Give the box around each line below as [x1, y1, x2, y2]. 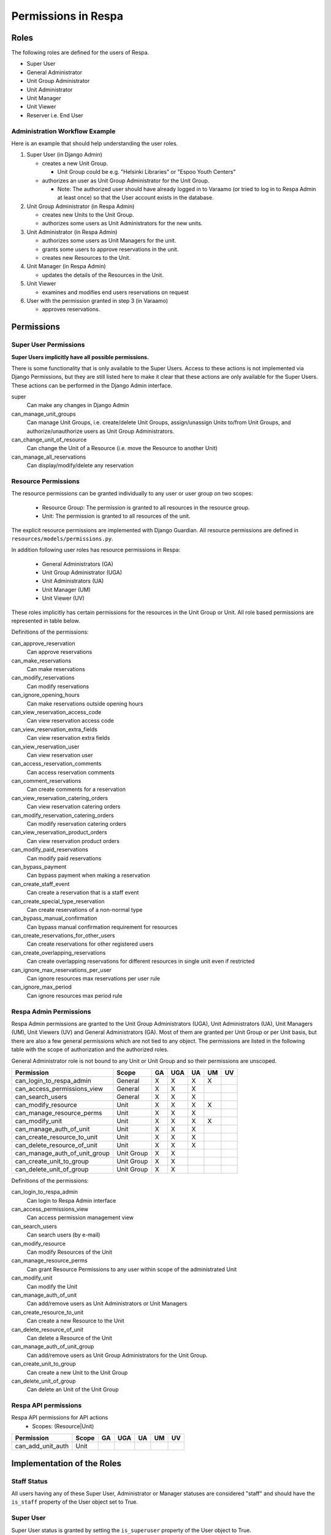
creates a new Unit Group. [42, 160, 108, 167]
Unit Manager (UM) [42, 586, 91, 593]
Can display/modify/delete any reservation [26, 462, 134, 469]
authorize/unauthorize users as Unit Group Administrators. [26, 427, 175, 435]
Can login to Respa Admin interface [26, 1197, 116, 1204]
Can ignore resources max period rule [26, 992, 123, 999]
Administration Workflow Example [11, 126, 116, 135]
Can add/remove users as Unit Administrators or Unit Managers [26, 1300, 188, 1307]
